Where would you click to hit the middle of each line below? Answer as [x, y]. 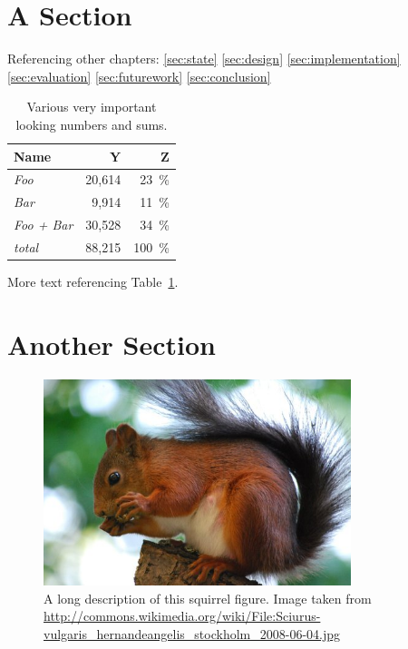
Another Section [112, 344]
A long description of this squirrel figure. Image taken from [208, 598]
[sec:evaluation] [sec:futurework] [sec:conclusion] [139, 76]
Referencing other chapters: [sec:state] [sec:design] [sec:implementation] [204, 59]
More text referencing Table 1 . [93, 281]
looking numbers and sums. [92, 124]
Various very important [92, 107]
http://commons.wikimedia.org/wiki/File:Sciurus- [182, 616]
